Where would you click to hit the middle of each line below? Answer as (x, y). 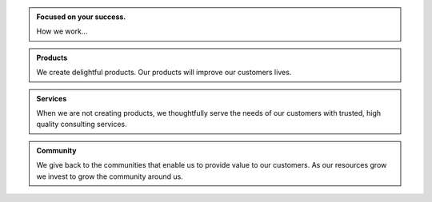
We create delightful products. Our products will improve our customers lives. (164, 73)
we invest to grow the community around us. (110, 176)
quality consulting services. (82, 125)
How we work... (62, 31)
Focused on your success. (81, 17)
